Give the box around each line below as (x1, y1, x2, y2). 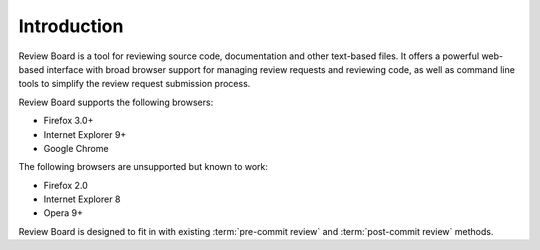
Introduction (18, 15, 124, 37)
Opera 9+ (43, 207, 84, 219)
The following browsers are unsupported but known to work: (18, 161, 269, 173)
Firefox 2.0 (43, 179, 89, 191)
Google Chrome (43, 142, 109, 154)
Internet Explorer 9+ (43, 128, 127, 140)
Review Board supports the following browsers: (18, 96, 214, 108)
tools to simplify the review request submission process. (18, 78, 251, 90)
